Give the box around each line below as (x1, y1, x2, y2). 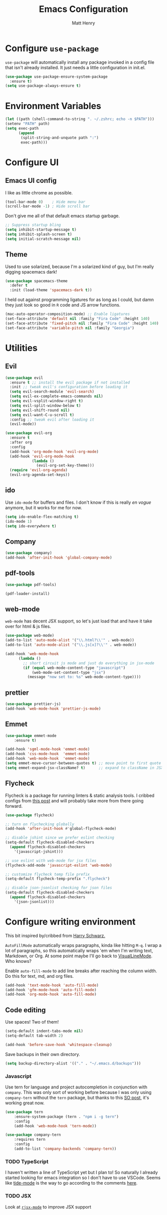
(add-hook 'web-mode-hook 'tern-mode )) (14, 1123, 97, 1128)
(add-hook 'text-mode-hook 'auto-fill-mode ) (5, 983, 99, 988)
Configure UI (5, 156, 59, 168)
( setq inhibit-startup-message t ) (5, 227, 77, 232)
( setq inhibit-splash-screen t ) (5, 232, 72, 237)
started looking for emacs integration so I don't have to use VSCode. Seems (5, 1175, 161, 1181)
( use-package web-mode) (5, 633, 55, 638)
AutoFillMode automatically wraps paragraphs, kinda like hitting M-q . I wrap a (5, 942, 162, 948)
